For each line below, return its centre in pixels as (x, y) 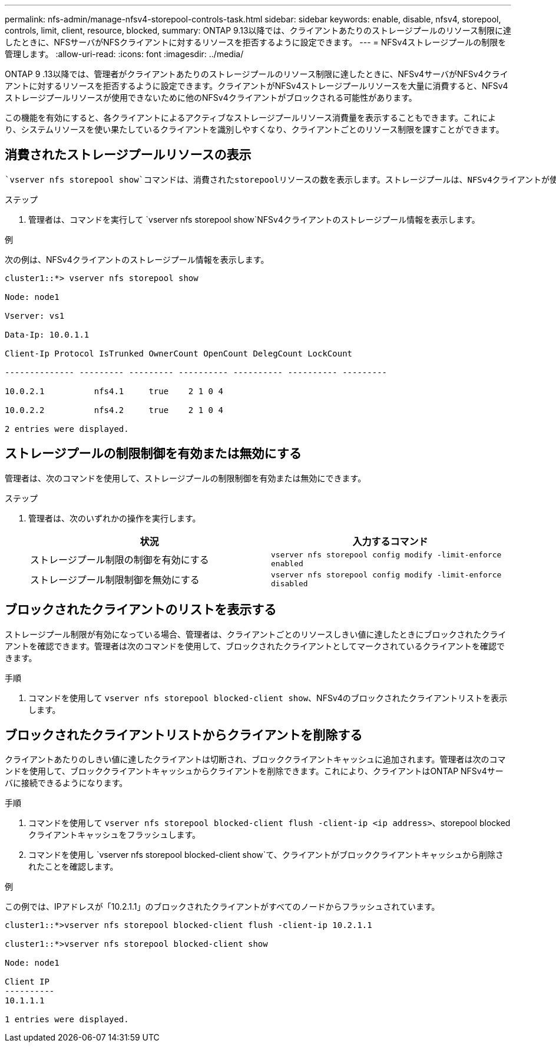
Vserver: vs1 (35, 316)
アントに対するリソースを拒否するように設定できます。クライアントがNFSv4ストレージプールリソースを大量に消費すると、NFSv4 (257, 86)
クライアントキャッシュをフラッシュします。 (115, 835)
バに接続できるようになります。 (66, 783)
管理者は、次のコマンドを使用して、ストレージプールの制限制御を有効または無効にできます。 (186, 478)
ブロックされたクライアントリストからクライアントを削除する (184, 735)
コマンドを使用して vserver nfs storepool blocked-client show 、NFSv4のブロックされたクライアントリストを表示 (268, 698)
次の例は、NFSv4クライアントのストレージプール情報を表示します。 (137, 259)
